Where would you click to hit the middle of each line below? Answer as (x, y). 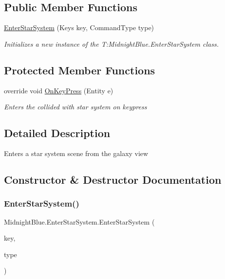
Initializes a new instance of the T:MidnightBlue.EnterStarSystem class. (111, 44)
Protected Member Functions (80, 70)
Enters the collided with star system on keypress (75, 107)
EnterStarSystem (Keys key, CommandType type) (79, 27)
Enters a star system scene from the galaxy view (76, 153)
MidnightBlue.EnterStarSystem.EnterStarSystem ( (79, 221)
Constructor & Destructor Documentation (113, 179)
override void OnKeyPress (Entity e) (59, 90)
